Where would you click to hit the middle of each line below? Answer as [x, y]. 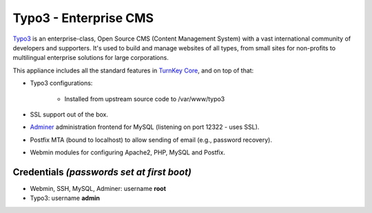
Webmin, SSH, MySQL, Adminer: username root [98, 188]
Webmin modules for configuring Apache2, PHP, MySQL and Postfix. [127, 152]
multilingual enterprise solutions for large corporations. [91, 58]
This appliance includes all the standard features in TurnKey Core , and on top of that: [133, 70]
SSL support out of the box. [69, 114]
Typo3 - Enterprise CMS [83, 18]
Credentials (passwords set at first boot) [102, 172]
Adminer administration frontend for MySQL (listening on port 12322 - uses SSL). [145, 127]
